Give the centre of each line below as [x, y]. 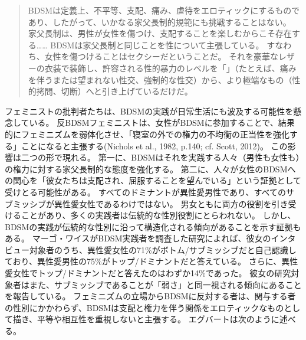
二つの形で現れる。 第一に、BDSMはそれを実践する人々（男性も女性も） [160, 157]
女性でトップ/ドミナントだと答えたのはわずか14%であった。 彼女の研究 [152, 273]
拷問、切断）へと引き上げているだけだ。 [114, 91]
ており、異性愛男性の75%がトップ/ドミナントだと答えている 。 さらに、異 [147, 261]
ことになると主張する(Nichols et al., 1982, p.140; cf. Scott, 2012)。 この [154, 146]
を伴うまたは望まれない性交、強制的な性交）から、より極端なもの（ [160, 79]
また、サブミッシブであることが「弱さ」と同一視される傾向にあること [165, 284]
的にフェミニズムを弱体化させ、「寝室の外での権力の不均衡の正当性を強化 [147, 134]
